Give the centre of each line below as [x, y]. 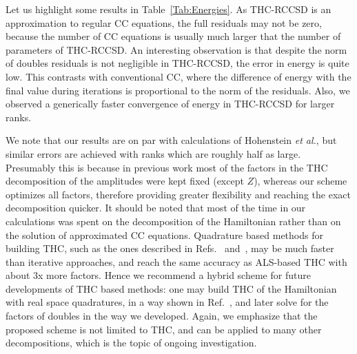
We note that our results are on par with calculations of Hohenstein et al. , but [171, 140]
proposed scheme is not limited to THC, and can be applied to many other [164, 329]
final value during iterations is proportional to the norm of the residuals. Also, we [178, 90]
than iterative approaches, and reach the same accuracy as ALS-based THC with [176, 261]
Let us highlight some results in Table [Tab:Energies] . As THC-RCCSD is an [169, 9]
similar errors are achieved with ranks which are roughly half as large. [153, 153]
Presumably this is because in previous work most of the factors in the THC [167, 167]
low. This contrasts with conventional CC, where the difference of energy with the [178, 76]
